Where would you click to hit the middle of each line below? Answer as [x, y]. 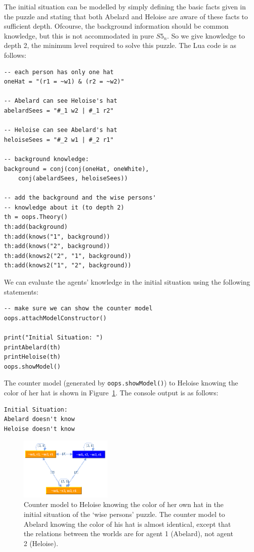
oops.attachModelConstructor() [55, 318]
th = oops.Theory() [36, 217]
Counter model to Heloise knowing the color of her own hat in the [124, 504]
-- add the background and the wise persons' [80, 198]
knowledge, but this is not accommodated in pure [79, 35]
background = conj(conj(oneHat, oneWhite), [77, 169]
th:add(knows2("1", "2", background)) [68, 266]
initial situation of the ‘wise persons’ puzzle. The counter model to [125, 514]
